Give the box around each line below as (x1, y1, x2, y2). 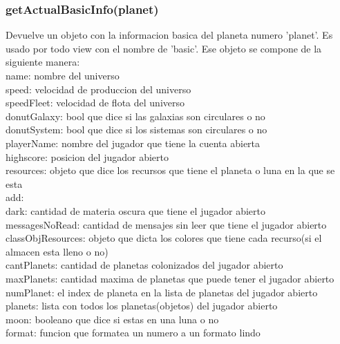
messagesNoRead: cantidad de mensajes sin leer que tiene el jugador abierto (6, 217, 327, 231)
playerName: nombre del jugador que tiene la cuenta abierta (6, 135, 261, 150)
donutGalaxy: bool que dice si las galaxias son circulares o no (6, 108, 265, 123)
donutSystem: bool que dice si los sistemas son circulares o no (6, 122, 267, 137)
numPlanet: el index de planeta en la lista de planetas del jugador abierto (6, 285, 318, 299)
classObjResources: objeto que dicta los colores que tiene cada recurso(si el (6, 231, 322, 245)
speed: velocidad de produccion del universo (6, 82, 191, 96)
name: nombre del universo (6, 68, 120, 82)
